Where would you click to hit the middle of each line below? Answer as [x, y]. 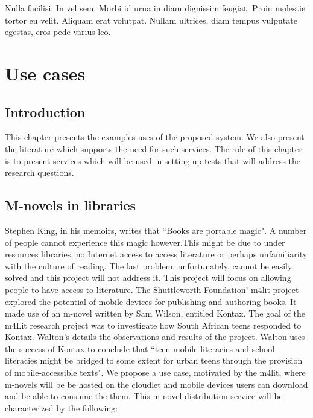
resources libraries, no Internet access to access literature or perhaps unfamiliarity [156, 254]
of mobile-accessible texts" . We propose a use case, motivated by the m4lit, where [155, 372]
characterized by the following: [62, 407]
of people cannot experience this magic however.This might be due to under [145, 242]
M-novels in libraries [71, 205]
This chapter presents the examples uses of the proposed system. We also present [155, 137]
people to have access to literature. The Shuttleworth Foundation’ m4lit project [152, 289]
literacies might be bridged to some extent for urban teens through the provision [154, 360]
